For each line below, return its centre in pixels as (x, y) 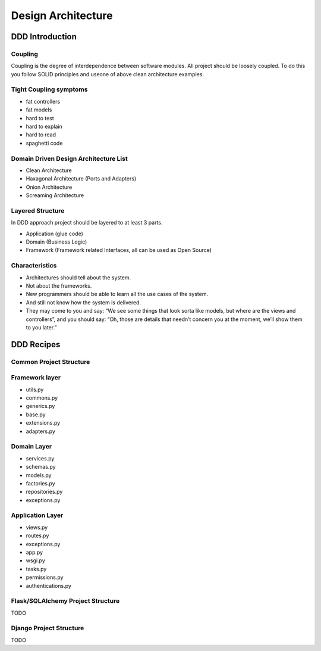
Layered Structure (38, 210)
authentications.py (48, 585)
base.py (36, 415)
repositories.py (44, 492)
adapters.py (41, 431)
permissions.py (45, 577)
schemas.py (41, 467)
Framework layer (36, 378)
